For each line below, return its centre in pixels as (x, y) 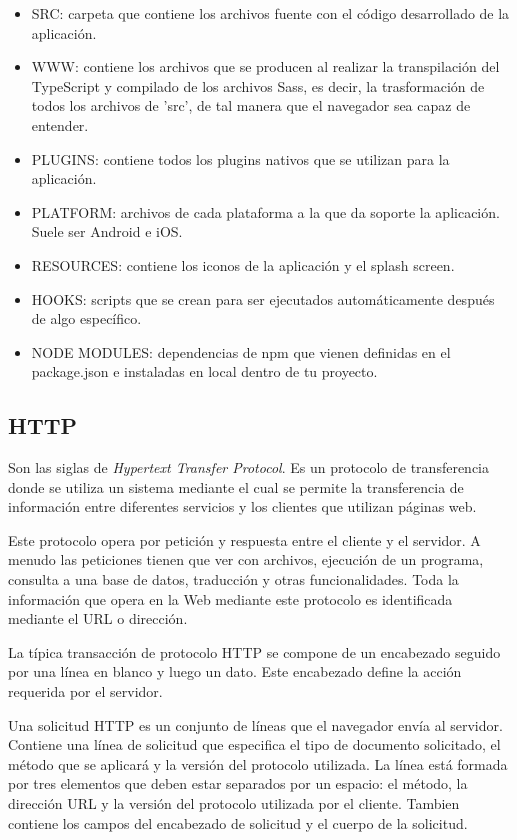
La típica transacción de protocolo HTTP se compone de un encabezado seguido (254, 651)
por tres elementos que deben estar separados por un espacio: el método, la (238, 783)
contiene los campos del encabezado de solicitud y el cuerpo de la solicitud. (238, 822)
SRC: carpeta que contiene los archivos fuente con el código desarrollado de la (270, 13)
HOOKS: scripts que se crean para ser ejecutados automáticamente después (263, 298)
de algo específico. (86, 318)
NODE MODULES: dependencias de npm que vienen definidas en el (241, 351)
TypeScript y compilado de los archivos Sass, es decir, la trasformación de (258, 85)
